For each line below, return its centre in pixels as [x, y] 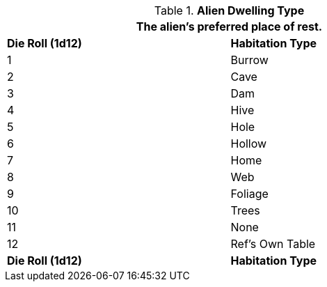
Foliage [249, 194]
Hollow [249, 143]
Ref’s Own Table [273, 244]
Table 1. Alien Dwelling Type [229, 10]
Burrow [249, 60]
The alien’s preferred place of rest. [229, 26]
